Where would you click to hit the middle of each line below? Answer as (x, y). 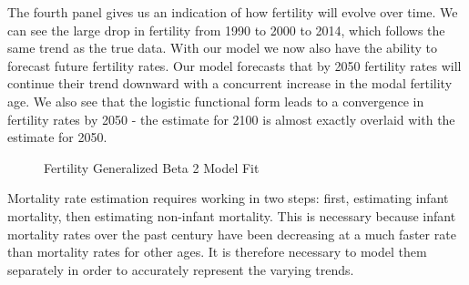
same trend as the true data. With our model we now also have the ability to (223, 48)
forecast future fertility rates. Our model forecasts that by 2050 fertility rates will (234, 65)
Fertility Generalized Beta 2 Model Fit (152, 167)
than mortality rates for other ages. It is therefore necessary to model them (217, 252)
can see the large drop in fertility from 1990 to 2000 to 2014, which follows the (226, 30)
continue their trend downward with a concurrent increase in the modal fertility (230, 83)
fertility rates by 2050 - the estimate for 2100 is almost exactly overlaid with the (231, 119)
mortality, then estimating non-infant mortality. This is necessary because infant (232, 215)
